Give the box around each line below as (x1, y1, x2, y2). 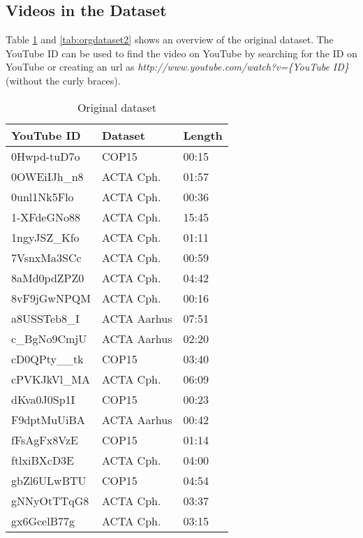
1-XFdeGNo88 (11, 208, 81, 225)
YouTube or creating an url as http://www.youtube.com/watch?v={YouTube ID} (6, 59, 349, 74)
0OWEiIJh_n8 (11, 168, 84, 184)
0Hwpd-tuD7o (11, 147, 80, 164)
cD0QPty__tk (11, 350, 84, 367)
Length (183, 126, 223, 143)
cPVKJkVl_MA (11, 370, 90, 387)
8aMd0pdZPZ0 (11, 269, 84, 286)
